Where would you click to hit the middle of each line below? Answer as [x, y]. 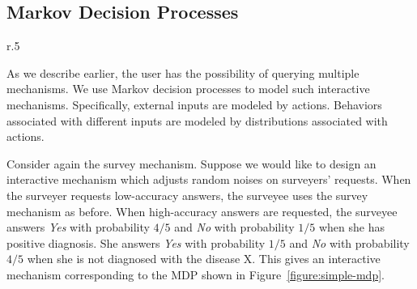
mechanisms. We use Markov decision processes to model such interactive [188, 89]
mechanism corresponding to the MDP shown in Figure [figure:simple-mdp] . [196, 274]
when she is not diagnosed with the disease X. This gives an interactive [204, 259]
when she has [351, 227]
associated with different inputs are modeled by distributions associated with [197, 120]
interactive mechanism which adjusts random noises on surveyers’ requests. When [209, 179]
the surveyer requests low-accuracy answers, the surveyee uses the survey [187, 195]
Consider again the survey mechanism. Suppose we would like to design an [191, 163]
